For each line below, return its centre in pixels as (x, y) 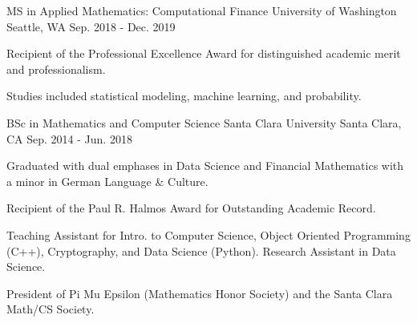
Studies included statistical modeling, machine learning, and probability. (184, 96)
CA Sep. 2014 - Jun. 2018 (69, 138)
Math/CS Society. (51, 309)
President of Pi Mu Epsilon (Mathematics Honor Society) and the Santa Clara (200, 293)
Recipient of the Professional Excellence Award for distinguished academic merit (204, 53)
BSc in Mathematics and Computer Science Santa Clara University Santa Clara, (204, 122)
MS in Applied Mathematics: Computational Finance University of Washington (202, 10)
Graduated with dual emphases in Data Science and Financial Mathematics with (205, 166)
